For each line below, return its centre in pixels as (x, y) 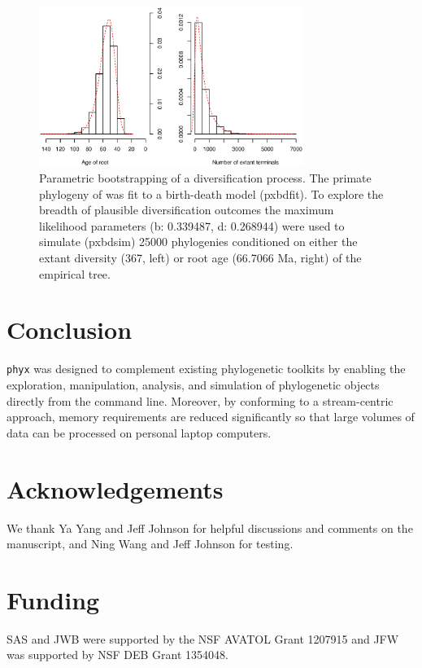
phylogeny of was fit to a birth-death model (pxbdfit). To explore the (211, 193)
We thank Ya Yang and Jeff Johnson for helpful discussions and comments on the (210, 527)
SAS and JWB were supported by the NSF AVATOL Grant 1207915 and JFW (203, 638)
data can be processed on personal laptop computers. (139, 432)
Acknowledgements (115, 488)
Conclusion (70, 330)
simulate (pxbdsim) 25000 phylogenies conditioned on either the (198, 242)
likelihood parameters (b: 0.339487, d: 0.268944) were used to (192, 225)
